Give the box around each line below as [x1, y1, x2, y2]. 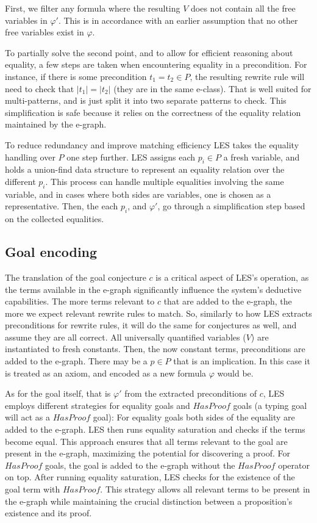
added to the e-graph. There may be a [5, 355, 148, 367]
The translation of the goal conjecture [5, 270, 146, 283]
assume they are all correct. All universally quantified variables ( [5, 330, 246, 343]
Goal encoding [5, 242, 98, 261]
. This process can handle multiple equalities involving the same [45, 175, 284, 187]
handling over [5, 150, 55, 163]
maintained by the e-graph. [5, 118, 107, 131]
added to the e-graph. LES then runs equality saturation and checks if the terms [5, 423, 305, 436]
